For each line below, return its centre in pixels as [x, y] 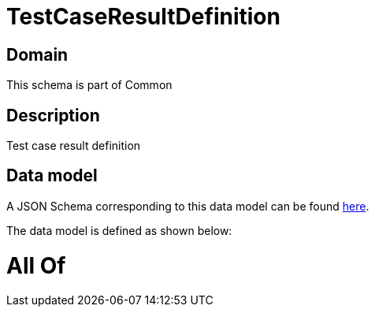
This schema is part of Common [89, 85]
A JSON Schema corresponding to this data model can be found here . [188, 206]
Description [53, 115]
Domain [37, 54]
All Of [36, 265]
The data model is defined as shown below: [119, 230]
